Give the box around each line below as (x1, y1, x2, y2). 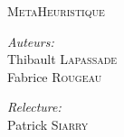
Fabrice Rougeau (7, 67, 102, 86)
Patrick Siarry (7, 114, 89, 133)
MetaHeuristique (7, 2, 105, 20)
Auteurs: (7, 32, 54, 50)
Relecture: (7, 97, 62, 116)
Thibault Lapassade (7, 50, 118, 68)
